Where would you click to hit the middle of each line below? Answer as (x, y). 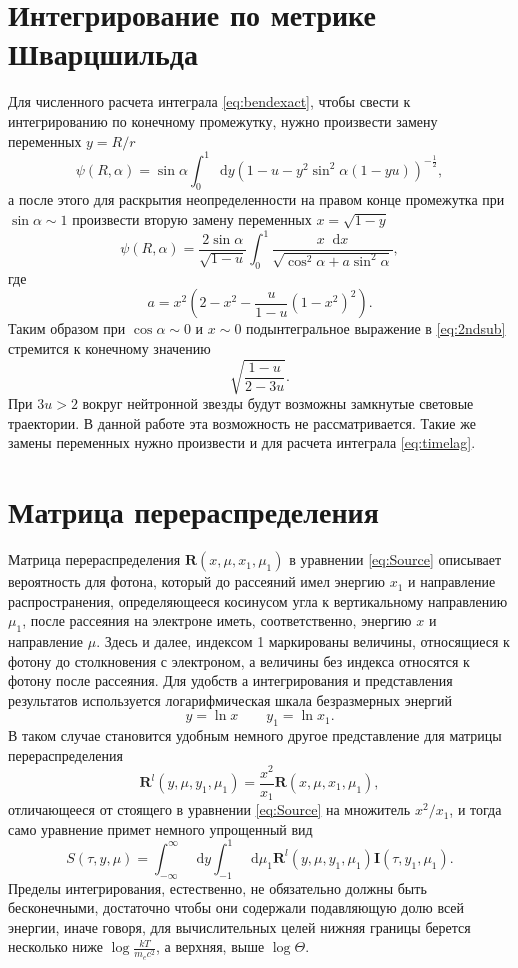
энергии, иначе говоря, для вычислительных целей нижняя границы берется (239, 926)
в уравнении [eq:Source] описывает (395, 559)
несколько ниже (55, 946)
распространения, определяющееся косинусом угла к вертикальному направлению (258, 600)
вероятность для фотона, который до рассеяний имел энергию (196, 581)
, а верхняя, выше (210, 946)
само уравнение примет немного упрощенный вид (160, 828)
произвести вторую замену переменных (192, 218)
